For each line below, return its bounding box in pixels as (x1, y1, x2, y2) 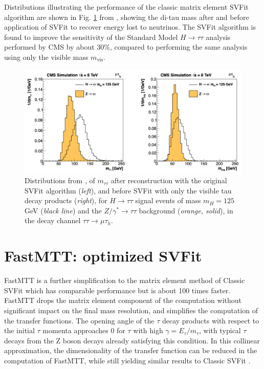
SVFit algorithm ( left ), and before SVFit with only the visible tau (25, 185, 232, 196)
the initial (4, 325, 35, 336)
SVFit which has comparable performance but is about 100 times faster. (4, 285, 231, 295)
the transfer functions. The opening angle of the (4, 315, 155, 325)
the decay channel (25, 215, 81, 226)
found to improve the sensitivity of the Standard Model (4, 31, 178, 42)
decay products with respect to (162, 315, 259, 325)
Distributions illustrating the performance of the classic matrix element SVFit (4, 2, 249, 12)
